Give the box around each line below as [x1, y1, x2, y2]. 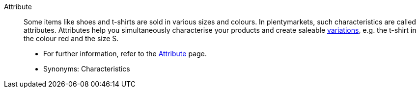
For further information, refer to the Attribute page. [43, 49, 207, 58]
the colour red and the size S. [24, 34, 119, 43]
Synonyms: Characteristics [43, 65, 130, 73]
